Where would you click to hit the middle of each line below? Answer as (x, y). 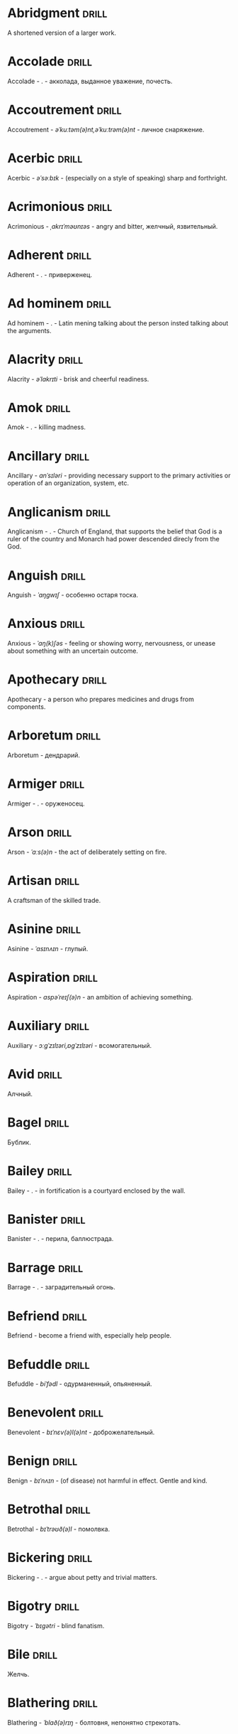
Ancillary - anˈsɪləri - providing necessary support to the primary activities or (119, 476)
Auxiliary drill (49, 1025)
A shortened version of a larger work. (62, 33)
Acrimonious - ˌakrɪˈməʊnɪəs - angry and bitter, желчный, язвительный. (113, 226)
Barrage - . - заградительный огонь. (61, 1287)
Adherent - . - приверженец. (50, 274)
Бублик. (19, 1142)
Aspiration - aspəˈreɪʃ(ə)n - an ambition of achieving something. (100, 997)
